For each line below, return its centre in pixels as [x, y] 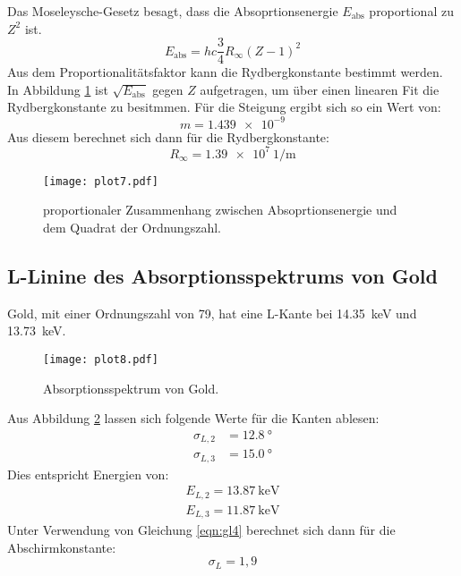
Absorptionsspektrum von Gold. [131, 388]
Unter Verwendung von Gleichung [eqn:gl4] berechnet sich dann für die [201, 530]
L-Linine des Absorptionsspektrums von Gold [222, 275]
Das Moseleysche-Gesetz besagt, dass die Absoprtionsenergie [173, 11]
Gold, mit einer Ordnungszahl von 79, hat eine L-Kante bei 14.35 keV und [212, 313]
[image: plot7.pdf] [101, 181]
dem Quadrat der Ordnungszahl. [132, 227]
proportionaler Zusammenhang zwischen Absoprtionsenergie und [220, 210]
